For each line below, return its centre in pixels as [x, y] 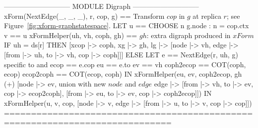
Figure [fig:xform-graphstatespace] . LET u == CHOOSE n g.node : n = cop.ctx [127, 25]
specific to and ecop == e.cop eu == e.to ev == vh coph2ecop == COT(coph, [125, 64]
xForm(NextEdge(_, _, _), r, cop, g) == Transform [84, 16]
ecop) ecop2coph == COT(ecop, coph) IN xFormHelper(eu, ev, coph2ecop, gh [123, 74]
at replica [207, 16]
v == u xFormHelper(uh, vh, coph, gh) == [71, 35]
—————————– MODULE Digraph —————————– [101, 6]
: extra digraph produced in [189, 35]
